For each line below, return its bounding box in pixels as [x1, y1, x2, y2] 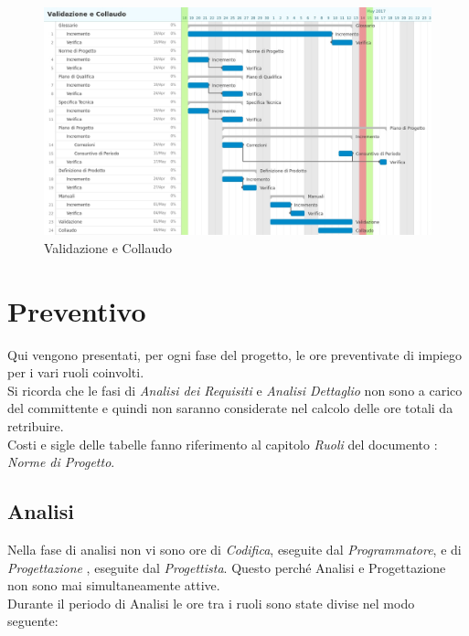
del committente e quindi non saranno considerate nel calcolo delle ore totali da [7, 398, 453, 418]
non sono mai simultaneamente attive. [7, 576, 220, 595]
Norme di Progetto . [7, 452, 115, 472]
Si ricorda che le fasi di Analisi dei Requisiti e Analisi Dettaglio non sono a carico [7, 380, 463, 399]
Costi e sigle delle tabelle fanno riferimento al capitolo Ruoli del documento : [7, 434, 438, 453]
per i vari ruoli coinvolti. [7, 363, 144, 382]
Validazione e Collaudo [44, 238, 173, 257]
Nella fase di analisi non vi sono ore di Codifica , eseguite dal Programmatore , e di [7, 539, 462, 558]
